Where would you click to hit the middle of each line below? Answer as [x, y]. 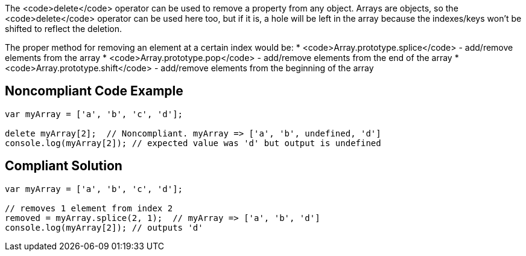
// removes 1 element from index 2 [89, 208]
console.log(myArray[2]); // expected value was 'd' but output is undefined [193, 143]
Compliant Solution [64, 166]
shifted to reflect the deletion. [64, 29]
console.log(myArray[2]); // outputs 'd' [104, 227]
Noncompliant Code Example [94, 91]
